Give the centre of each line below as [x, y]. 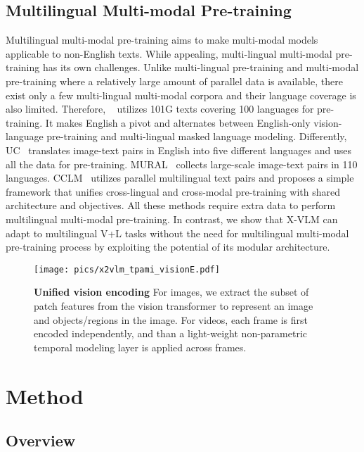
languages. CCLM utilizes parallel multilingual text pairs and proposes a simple [180, 178]
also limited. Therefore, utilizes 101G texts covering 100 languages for [160, 109]
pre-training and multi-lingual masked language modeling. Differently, [197, 136]
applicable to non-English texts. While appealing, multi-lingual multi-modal [169, 53]
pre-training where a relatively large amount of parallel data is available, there [174, 81]
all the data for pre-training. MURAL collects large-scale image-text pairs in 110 [182, 164]
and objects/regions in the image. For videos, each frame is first [171, 319]
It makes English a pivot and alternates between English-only [178, 122]
